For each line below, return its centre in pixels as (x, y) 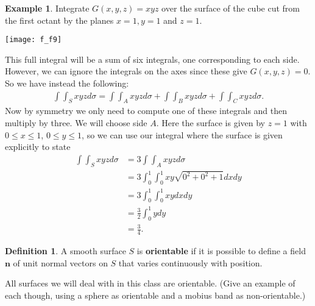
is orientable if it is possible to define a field (221, 251)
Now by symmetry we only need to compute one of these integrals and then (146, 111)
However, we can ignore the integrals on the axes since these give (126, 71)
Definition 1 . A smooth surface (65, 251)
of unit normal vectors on (60, 262)
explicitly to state (38, 147)
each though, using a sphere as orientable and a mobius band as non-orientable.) (155, 295)
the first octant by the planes (59, 20)
